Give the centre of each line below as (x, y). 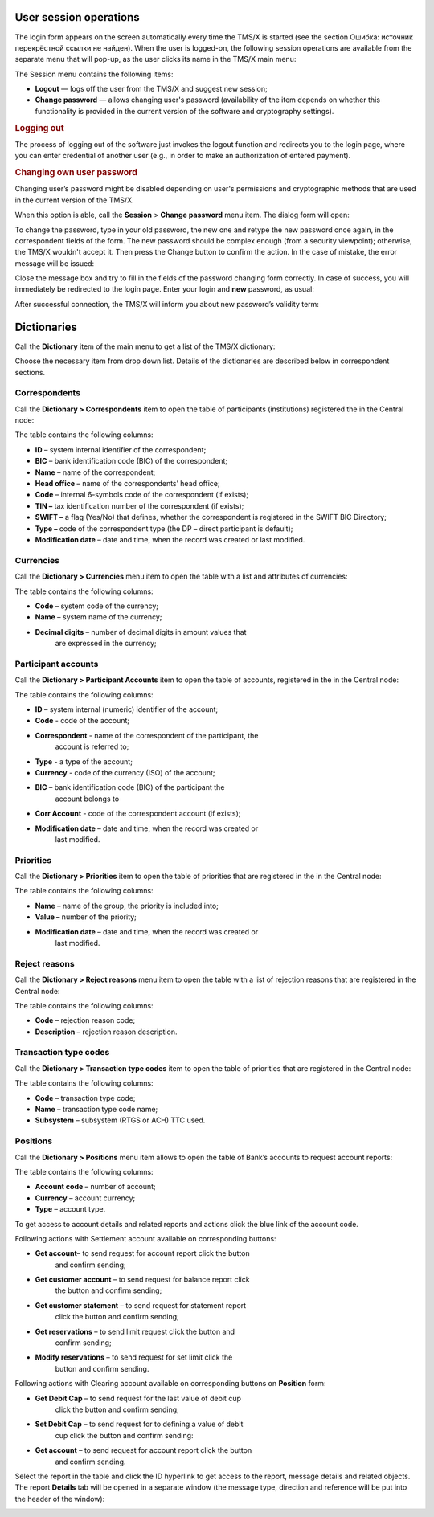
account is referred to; (92, 746)
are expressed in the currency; (106, 644)
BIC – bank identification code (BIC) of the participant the (130, 787)
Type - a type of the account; (84, 761)
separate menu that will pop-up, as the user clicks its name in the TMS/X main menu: (156, 59)
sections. (30, 372)
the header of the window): (60, 1499)
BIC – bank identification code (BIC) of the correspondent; (131, 461)
